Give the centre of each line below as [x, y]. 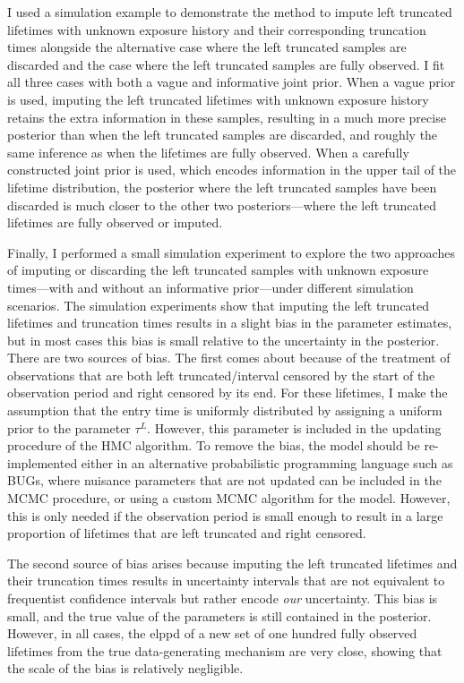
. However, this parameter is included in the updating [294, 427]
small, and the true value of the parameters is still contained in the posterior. [219, 615]
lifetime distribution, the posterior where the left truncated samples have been [222, 187]
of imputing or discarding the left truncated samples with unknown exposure [218, 270]
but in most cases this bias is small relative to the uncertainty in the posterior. [223, 340]
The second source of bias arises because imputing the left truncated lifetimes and [232, 563]
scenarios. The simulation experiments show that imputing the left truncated [219, 305]
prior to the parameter [69, 427]
